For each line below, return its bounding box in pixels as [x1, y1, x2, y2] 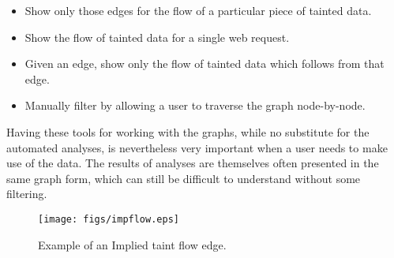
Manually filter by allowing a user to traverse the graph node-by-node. [24, 97, 366, 114]
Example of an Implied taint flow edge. [38, 236, 227, 252]
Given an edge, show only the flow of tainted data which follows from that [24, 55, 385, 72]
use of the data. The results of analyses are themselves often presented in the [6, 155, 379, 171]
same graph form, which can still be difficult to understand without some [6, 170, 361, 186]
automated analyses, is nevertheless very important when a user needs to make [6, 139, 388, 155]
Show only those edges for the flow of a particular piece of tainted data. [24, 2, 372, 18]
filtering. [6, 185, 47, 202]
